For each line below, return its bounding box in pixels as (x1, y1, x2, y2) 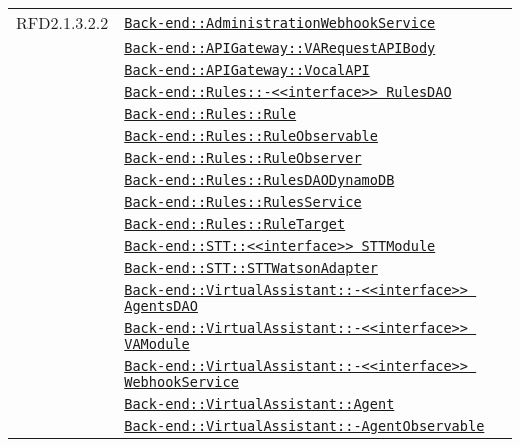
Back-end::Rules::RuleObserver (124, 150, 362, 166)
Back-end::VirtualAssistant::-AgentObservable (124, 418, 485, 434)
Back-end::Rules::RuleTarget (124, 216, 346, 232)
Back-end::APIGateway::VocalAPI (124, 62, 370, 78)
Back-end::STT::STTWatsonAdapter (124, 260, 378, 276)
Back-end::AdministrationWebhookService (124, 14, 436, 31)
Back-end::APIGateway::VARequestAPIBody (124, 40, 436, 56)
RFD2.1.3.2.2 (16, 11, 109, 34)
